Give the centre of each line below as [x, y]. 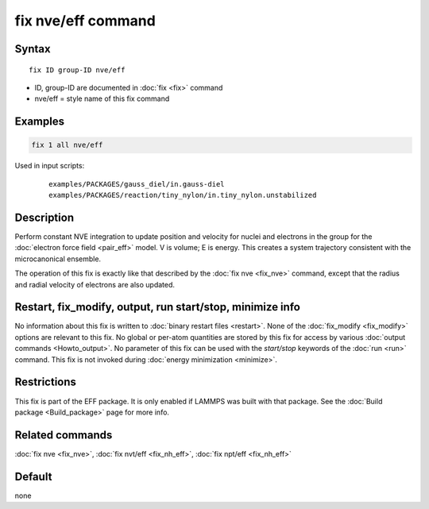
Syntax [33, 49]
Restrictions [46, 382]
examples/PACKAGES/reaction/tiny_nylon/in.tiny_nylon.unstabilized [183, 195]
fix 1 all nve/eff [67, 145]
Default [33, 476]
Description [44, 217]
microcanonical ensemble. [58, 259]
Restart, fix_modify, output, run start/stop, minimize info [158, 307]
